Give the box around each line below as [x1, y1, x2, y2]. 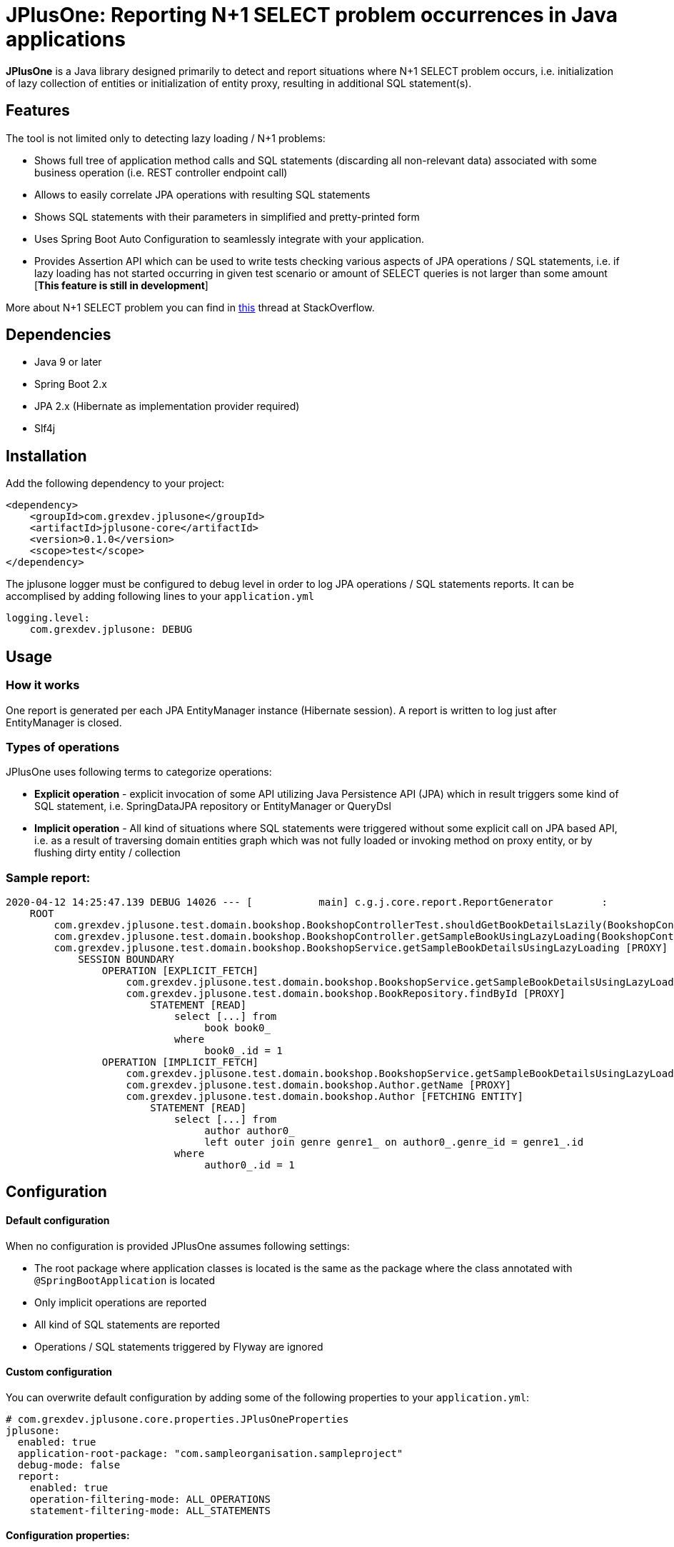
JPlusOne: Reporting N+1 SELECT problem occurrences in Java [6, 3, 618, 27]
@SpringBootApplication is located [34, 1273, 216, 1286]
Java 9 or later [34, 356, 102, 369]
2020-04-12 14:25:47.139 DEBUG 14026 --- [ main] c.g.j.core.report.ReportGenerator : [6, 896, 608, 908]
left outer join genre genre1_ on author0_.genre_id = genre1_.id [204, 1136, 584, 1148]
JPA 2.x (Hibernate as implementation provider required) [34, 400, 300, 413]
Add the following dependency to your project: [6, 477, 225, 490]
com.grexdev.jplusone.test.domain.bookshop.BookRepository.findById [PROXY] [126, 988, 565, 999]
